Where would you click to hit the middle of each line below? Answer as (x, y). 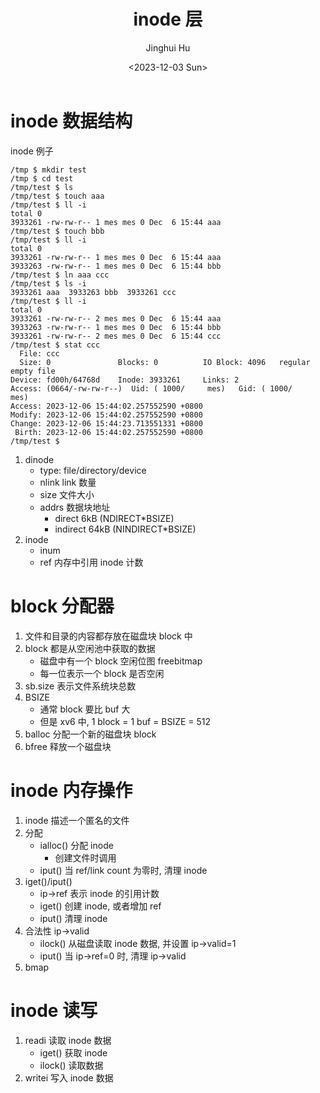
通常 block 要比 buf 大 (85, 709)
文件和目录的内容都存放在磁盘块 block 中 (108, 636)
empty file (33, 371)
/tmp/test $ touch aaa (57, 196)
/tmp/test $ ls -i (48, 283)
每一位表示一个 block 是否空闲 (102, 673)
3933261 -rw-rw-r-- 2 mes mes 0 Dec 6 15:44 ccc (116, 336)
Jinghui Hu (168, 47)
